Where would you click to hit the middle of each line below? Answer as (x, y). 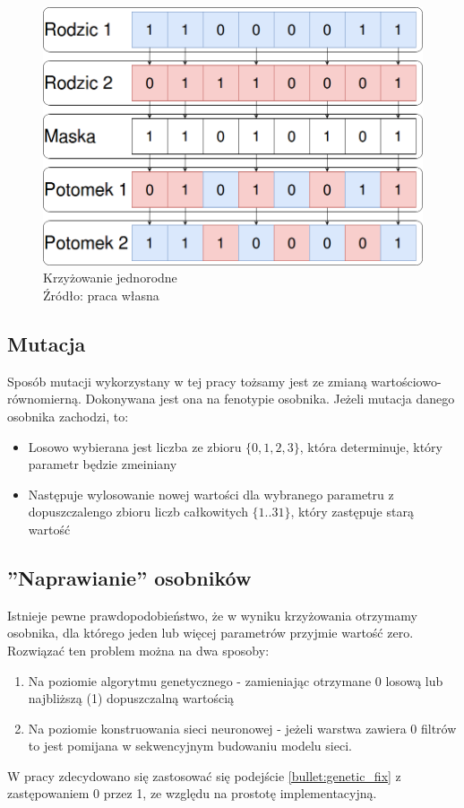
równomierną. (44, 399)
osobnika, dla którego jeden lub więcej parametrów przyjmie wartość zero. (211, 633)
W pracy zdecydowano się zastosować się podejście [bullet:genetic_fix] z (204, 775)
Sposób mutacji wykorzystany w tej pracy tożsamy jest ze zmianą (187, 381)
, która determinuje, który (371, 446)
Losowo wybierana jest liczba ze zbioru (135, 446)
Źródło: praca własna (101, 295)
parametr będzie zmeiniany (103, 464)
